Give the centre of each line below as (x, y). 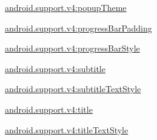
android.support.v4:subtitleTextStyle (73, 89)
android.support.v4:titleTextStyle (67, 129)
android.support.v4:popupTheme (66, 7)
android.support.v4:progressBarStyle (72, 48)
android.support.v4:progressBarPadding (78, 28)
